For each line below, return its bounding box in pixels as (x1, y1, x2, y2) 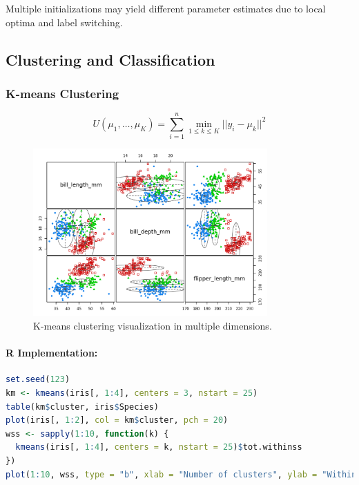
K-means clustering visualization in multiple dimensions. (33, 318, 272, 333)
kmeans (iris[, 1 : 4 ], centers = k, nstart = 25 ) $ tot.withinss (15, 442, 302, 453)
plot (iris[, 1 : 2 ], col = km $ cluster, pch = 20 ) (6, 415, 229, 426)
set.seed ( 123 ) (6, 374, 70, 385)
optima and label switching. (6, 15, 123, 29)
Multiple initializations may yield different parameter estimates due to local (6, 1, 326, 15)
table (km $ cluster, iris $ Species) (6, 401, 159, 412)
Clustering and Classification (6, 48, 215, 70)
